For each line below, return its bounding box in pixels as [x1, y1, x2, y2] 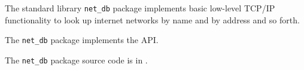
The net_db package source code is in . [5, 53, 148, 66]
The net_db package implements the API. [5, 34, 159, 46]
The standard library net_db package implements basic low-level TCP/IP [5, 2, 275, 14]
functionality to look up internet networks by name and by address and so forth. [5, 13, 300, 26]
